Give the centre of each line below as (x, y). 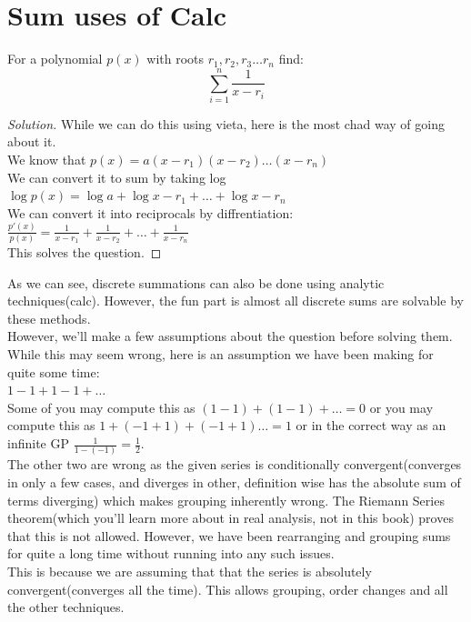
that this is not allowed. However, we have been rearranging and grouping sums (229, 535)
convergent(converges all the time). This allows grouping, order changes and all (228, 589)
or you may (401, 407)
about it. (32, 141)
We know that (47, 160)
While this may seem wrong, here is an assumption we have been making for (220, 354)
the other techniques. (66, 607)
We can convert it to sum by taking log (117, 177)
